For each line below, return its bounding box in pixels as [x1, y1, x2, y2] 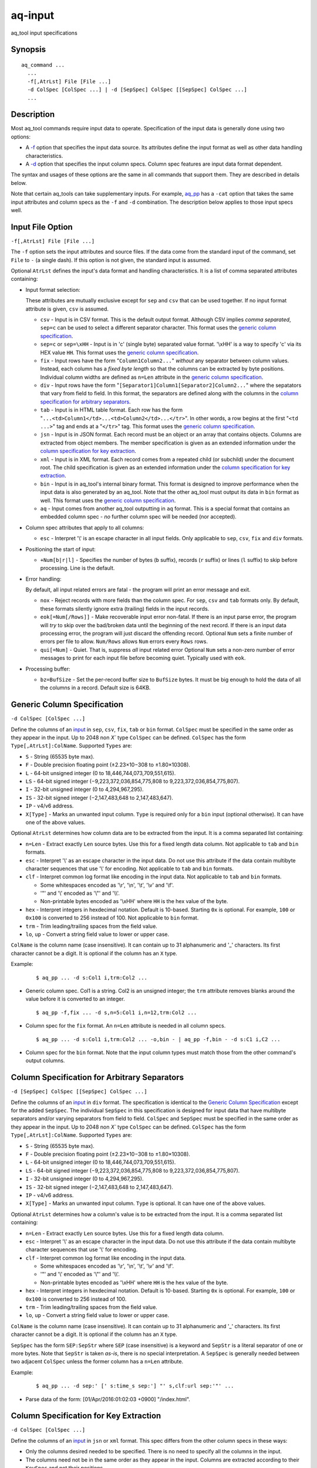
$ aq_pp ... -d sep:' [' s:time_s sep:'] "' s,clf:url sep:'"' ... [36, 1383, 234, 1389]
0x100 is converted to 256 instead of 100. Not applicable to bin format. [25, 914, 199, 921]
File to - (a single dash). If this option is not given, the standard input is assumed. [11, 256, 211, 264]
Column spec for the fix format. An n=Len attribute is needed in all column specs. [25, 1022, 226, 1029]
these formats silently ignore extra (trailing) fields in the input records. [40, 605, 210, 612]
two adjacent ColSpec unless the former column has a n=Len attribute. [11, 1358, 184, 1365]
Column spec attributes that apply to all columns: [25, 524, 144, 531]
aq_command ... [21, 62, 65, 68]
